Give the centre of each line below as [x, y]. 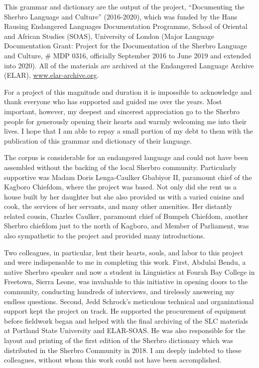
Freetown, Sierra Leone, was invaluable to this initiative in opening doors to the [126, 281]
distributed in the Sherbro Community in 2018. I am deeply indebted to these [123, 350]
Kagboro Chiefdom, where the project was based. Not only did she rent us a [121, 187]
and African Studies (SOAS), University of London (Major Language [109, 36]
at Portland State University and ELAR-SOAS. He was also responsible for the [125, 330]
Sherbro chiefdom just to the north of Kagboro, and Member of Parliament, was [127, 226]
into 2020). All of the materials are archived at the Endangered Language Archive [129, 65]
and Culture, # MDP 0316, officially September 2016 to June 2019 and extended [128, 55]
